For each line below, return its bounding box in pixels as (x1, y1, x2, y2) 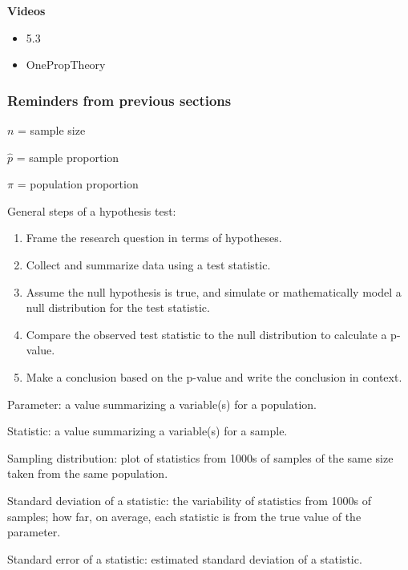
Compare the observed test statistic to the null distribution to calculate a (26, 325, 387, 342)
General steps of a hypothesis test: (7, 202, 176, 219)
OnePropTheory (26, 56, 106, 73)
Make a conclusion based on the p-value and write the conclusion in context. (26, 368, 402, 385)
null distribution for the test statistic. (26, 299, 210, 316)
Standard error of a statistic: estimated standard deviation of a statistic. (7, 550, 362, 567)
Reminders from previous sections (7, 90, 232, 110)
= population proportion (17, 176, 139, 192)
